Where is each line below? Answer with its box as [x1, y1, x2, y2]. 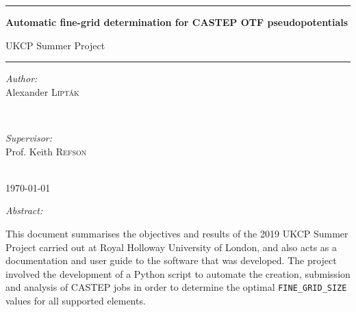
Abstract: [5, 203, 43, 218]
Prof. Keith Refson [5, 144, 87, 158]
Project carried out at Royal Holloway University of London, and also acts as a [5, 239, 338, 254]
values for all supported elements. [5, 293, 146, 307]
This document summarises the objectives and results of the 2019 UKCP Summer [5, 226, 348, 240]
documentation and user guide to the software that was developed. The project [5, 253, 337, 268]
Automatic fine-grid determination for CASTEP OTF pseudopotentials [5, 15, 348, 29]
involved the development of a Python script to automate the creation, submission [5, 266, 351, 281]
